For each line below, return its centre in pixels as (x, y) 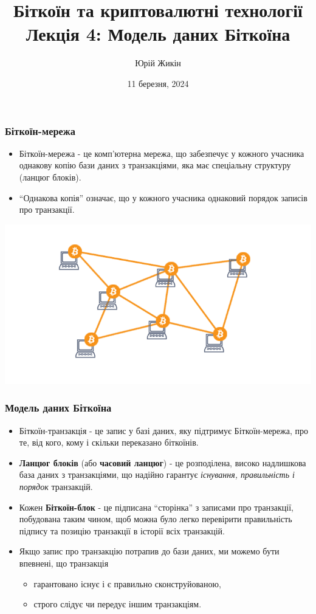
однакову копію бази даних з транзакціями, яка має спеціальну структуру (155, 165)
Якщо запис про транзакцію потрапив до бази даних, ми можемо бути (149, 551)
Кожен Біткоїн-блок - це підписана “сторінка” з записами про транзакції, (156, 507)
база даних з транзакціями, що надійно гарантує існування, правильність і (157, 474)
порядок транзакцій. (56, 487)
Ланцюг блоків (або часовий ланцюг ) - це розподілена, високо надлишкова (163, 462)
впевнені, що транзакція (64, 563)
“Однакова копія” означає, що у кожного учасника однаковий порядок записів (163, 197)
